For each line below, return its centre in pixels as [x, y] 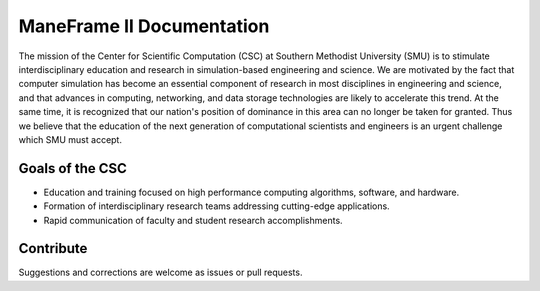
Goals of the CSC [72, 168]
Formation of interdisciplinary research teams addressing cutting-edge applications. [216, 206]
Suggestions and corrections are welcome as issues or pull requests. [160, 272]
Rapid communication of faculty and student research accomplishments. [193, 220]
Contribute [53, 248]
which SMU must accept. [70, 139]
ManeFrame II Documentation [144, 26]
